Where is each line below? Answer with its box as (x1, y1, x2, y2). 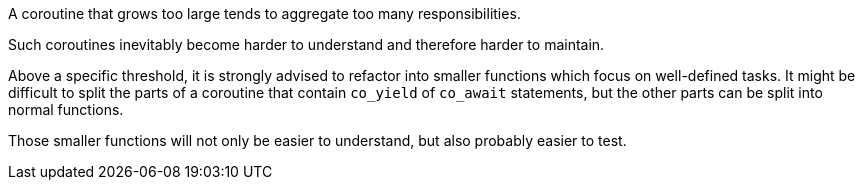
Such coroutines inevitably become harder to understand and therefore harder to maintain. (8, 36, 605, 53)
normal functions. (8, 101, 124, 118)
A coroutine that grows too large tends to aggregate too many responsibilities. (8, 5, 521, 22)
